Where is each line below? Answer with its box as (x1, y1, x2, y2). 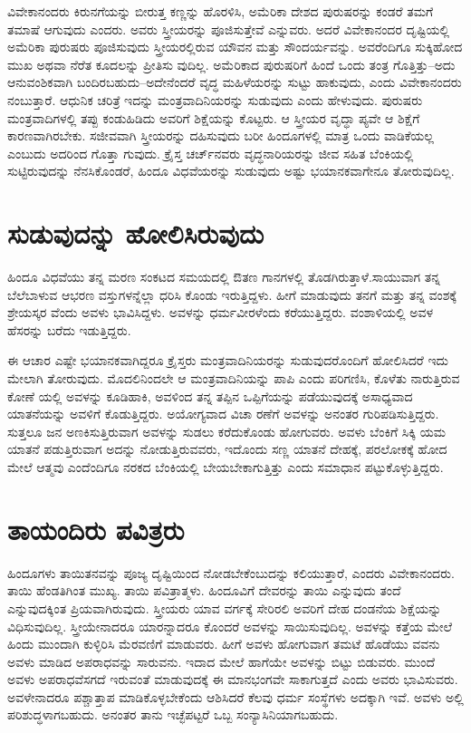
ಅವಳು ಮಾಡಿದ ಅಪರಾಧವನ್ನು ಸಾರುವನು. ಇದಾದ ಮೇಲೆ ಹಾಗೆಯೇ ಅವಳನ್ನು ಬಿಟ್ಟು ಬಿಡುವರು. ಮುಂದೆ (7, 651, 436, 670)
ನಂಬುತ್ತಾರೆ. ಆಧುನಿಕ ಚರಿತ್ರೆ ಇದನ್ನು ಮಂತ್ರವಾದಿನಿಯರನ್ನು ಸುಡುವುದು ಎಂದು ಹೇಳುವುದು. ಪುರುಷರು (7, 90, 423, 109)
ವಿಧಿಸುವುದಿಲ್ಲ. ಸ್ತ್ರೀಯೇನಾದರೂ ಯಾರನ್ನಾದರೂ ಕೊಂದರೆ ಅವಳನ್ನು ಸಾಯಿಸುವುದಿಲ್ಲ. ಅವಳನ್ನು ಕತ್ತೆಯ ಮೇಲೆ (7, 616, 453, 635)
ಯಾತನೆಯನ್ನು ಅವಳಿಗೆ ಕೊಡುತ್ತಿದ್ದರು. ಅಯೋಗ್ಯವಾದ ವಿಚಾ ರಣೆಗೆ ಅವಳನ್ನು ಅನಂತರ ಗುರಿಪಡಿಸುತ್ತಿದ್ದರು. (7, 404, 439, 423)
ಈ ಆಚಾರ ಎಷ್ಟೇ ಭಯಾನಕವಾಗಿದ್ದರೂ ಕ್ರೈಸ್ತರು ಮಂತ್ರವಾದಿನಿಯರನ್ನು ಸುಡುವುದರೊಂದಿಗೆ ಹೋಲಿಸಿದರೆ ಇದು (7, 351, 449, 370)
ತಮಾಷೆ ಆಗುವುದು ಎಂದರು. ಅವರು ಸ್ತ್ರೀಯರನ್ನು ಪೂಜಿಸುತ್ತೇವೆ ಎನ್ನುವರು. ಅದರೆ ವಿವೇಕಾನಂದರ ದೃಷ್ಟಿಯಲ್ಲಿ (7, 19, 450, 38)
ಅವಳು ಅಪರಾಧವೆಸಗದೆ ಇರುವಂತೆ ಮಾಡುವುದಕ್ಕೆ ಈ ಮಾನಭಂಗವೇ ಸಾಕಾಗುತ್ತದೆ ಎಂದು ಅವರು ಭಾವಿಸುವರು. (7, 670, 458, 689)
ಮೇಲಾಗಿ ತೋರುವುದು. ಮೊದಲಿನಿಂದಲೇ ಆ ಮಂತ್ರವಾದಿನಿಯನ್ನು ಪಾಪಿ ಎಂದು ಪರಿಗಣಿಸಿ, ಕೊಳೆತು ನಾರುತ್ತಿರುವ (7, 369, 460, 388)
